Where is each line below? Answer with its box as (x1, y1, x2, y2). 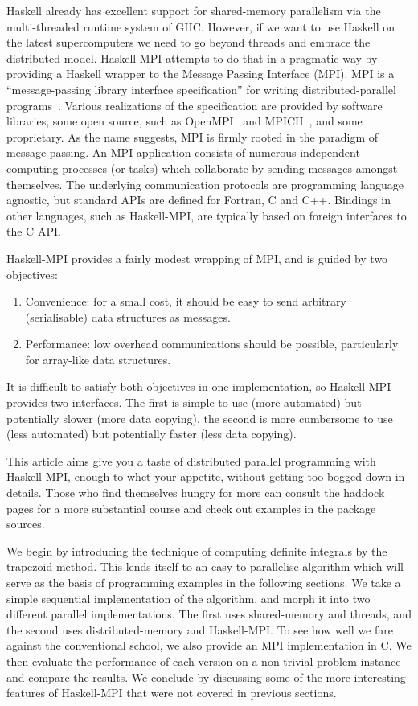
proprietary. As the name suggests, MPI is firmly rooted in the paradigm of (6, 128, 379, 145)
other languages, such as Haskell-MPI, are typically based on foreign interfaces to (6, 207, 407, 224)
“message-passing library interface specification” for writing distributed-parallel (6, 80, 396, 97)
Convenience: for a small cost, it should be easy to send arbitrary (25, 293, 346, 310)
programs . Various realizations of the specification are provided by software (6, 96, 383, 113)
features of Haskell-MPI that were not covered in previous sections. (6, 684, 337, 701)
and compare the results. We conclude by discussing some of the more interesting (6, 668, 406, 685)
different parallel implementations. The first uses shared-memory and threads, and (6, 605, 412, 622)
